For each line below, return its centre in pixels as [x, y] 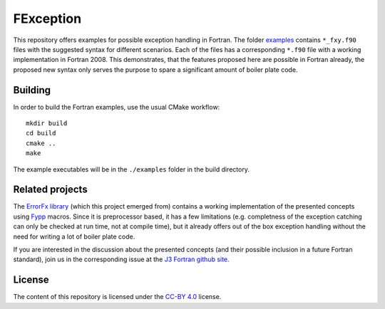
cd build [41, 133]
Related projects [51, 190]
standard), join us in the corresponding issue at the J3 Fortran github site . [121, 259]
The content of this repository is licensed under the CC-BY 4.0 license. [117, 297]
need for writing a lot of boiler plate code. [74, 236]
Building [32, 90]
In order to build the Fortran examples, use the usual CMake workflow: [117, 107]
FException [47, 19]
